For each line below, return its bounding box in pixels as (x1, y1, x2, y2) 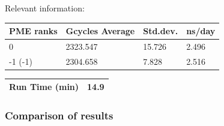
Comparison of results (5, 108, 114, 123)
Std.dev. (143, 25, 178, 37)
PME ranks (9, 25, 58, 37)
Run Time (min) (9, 80, 79, 93)
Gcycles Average (65, 25, 135, 37)
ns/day (186, 25, 216, 37)
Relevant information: (5, 2, 85, 14)
